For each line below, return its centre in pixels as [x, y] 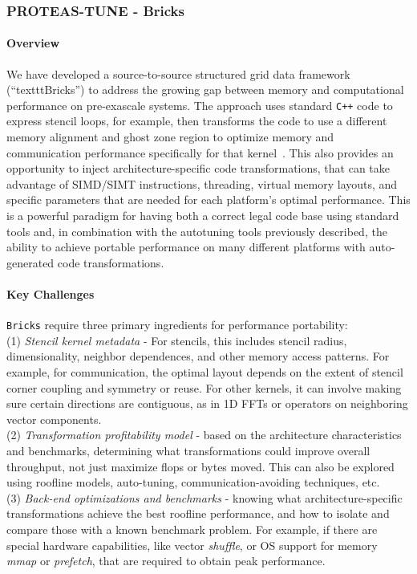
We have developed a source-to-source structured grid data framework [178, 73]
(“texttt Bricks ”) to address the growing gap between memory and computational [205, 90]
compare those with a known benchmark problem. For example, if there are [192, 529]
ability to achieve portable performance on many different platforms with [186, 247]
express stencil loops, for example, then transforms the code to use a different [197, 121]
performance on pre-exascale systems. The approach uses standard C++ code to [200, 105]
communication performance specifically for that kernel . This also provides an [200, 152]
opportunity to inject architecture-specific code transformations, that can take [198, 168]
